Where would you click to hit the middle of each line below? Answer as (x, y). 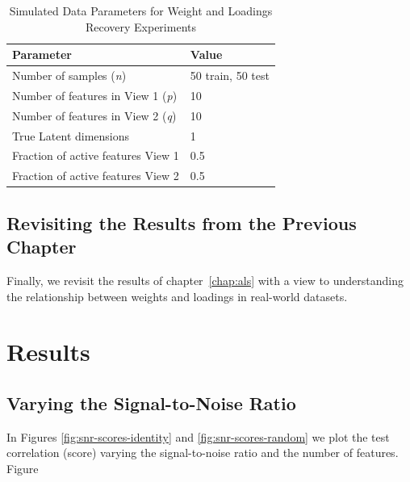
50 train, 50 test (230, 75)
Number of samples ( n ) (69, 75)
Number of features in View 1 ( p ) (95, 95)
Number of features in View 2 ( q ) (94, 115)
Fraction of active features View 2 (96, 176)
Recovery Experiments (140, 26)
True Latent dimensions (71, 135)
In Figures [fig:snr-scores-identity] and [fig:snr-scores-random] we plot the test (198, 436)
